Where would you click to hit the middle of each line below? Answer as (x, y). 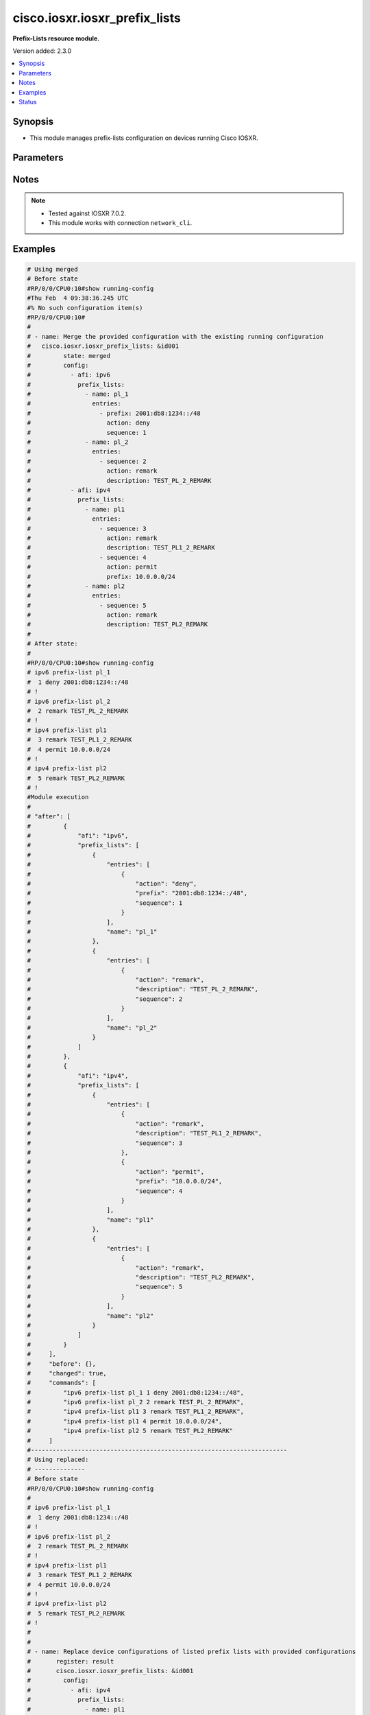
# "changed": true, (67, 1373)
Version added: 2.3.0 (42, 51)
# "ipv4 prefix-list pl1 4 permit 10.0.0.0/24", (125, 1421)
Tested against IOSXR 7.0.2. (87, 213)
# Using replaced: (58, 1460)
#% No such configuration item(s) (85, 308)
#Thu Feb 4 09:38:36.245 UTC (78, 298)
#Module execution (58, 797)
